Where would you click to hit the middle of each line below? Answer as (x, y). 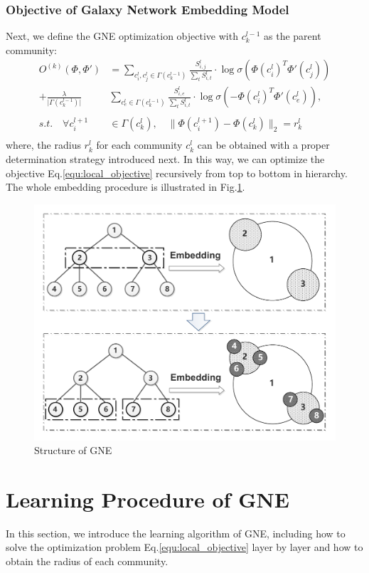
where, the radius (43, 145)
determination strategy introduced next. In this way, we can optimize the (165, 158)
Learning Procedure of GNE (148, 499)
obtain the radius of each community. (87, 561)
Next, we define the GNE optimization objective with (122, 36)
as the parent (293, 36)
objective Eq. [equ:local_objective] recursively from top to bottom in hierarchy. (177, 173)
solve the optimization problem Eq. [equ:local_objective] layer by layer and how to (184, 547)
